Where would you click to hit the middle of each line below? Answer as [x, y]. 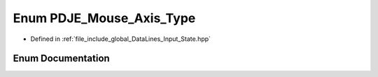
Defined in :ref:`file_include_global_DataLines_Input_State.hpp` [121, 39]
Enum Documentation [61, 59]
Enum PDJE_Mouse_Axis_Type [104, 18]
